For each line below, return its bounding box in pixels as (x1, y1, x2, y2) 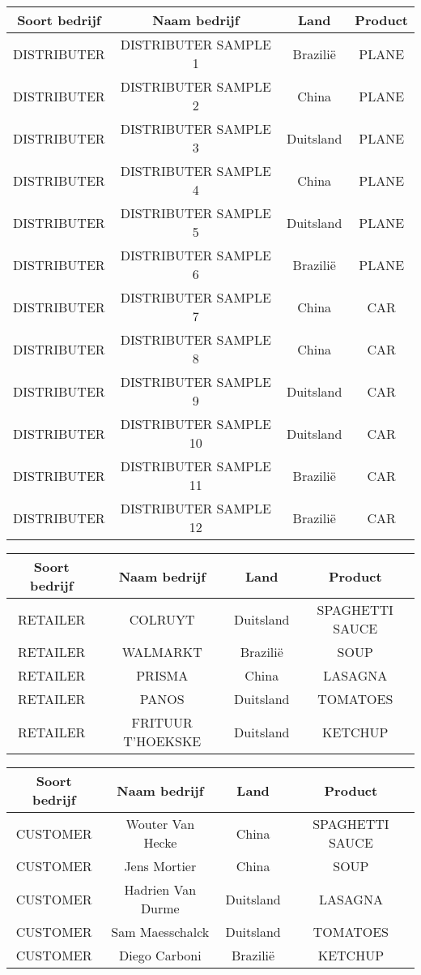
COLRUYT (129, 609, 195, 629)
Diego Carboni (119, 946, 202, 964)
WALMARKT (121, 642, 202, 661)
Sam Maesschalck (111, 922, 210, 941)
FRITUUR (131, 713, 193, 732)
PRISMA (136, 666, 189, 685)
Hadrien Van (124, 880, 197, 899)
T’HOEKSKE (123, 732, 202, 750)
